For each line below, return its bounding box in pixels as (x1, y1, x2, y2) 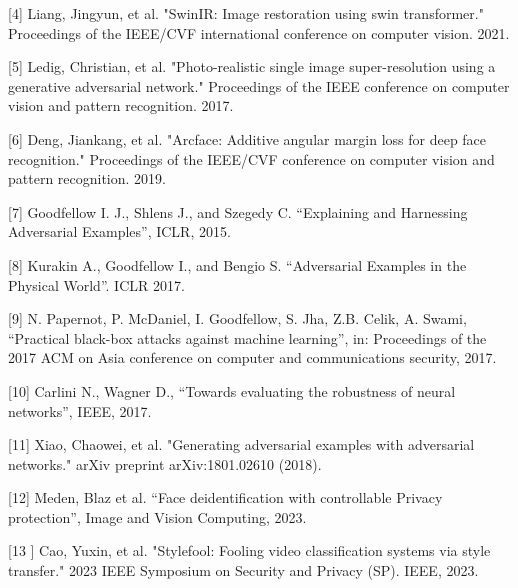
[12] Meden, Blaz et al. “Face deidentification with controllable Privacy (8, 487, 443, 508)
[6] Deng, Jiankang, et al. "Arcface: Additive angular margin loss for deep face (8, 128, 487, 149)
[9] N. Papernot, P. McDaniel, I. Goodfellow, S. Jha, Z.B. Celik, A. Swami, (8, 308, 467, 329)
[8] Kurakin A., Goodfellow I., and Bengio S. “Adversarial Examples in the (8, 254, 467, 275)
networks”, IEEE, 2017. (8, 400, 152, 421)
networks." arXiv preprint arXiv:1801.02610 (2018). (8, 453, 322, 474)
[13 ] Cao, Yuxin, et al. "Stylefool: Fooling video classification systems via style (8, 540, 491, 561)
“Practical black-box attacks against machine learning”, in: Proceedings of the (8, 327, 487, 348)
